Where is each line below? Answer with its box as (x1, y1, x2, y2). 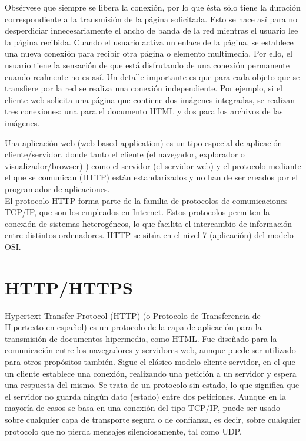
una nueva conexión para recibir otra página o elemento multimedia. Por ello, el (5, 47, 292, 60)
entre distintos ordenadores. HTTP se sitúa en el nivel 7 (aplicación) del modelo (5, 229, 294, 241)
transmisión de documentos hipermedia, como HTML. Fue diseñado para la (5, 332, 277, 344)
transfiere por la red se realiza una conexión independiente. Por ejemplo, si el (5, 82, 282, 94)
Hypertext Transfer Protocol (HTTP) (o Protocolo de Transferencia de (5, 309, 261, 321)
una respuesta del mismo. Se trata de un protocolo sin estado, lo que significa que (5, 379, 300, 391)
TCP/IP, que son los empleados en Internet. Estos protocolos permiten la (5, 206, 270, 218)
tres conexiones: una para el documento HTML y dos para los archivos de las (5, 105, 283, 117)
